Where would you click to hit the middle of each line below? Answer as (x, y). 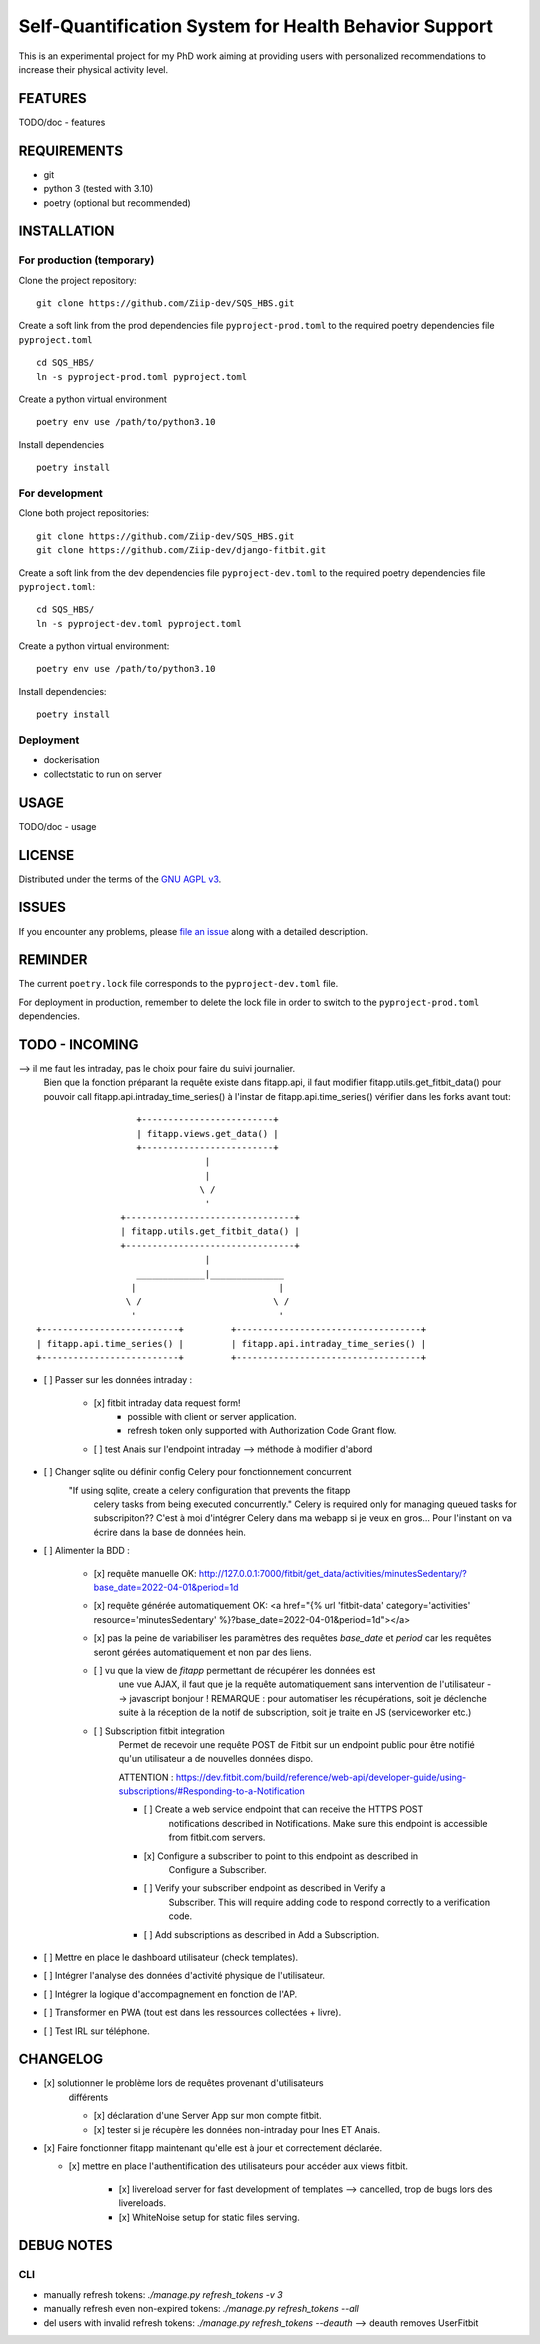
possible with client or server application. (212, 1417)
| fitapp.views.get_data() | (207, 1133)
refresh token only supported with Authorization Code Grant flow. (262, 1431)
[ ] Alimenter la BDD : (86, 1551)
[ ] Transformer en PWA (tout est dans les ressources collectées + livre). (192, 2012)
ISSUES (42, 907)
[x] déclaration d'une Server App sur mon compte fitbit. (207, 2116)
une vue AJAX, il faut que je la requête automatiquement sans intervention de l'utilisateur (301, 1684)
